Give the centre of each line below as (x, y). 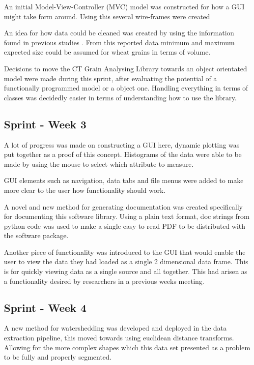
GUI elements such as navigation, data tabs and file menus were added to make (124, 180)
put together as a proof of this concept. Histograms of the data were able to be (123, 154)
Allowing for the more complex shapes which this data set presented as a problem (127, 347)
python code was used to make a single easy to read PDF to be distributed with (125, 226)
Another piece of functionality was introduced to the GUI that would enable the (125, 252)
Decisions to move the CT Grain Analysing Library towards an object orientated (126, 68)
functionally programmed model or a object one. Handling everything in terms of (126, 88)
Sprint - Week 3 (45, 124)
